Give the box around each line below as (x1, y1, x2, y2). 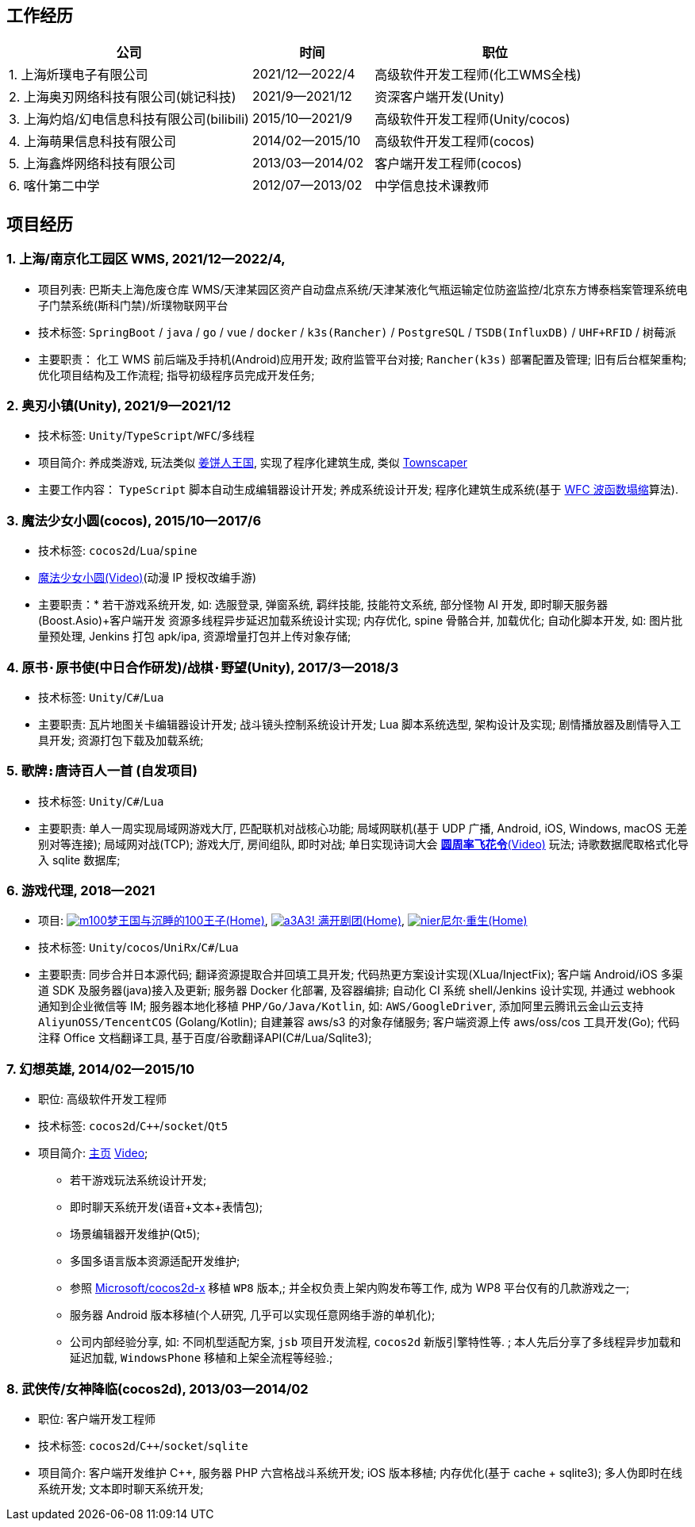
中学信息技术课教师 (374, 178, 490, 194)
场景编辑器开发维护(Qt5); (70, 1227, 201, 1241)
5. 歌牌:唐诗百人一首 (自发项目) (6, 763, 198, 779)
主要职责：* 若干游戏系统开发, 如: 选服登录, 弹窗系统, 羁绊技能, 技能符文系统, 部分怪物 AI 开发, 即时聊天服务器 (38, 598, 609, 612)
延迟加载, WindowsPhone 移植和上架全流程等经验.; (70, 1351, 333, 1365)
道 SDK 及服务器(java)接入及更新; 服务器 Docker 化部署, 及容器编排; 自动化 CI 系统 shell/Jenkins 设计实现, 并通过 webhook (38, 983, 676, 998)
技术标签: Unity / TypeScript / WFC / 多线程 (38, 429, 255, 443)
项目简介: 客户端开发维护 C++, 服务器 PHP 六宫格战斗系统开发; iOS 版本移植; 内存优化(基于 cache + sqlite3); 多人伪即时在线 (38, 1465, 683, 1479)
